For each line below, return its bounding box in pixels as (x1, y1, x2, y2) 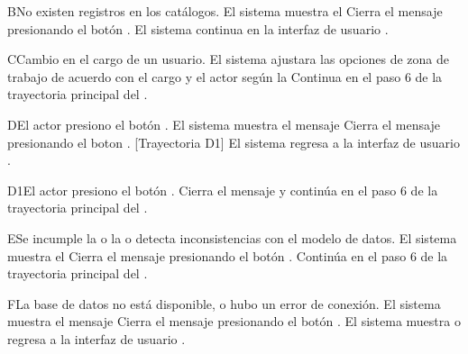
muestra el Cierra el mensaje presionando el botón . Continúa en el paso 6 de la (7, 246, 448, 265)
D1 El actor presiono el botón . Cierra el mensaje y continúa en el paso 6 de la (7, 180, 438, 199)
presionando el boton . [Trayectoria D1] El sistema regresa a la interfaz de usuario (7, 132, 460, 151)
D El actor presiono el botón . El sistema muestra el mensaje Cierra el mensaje (7, 114, 440, 133)
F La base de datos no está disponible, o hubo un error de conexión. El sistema (7, 294, 441, 313)
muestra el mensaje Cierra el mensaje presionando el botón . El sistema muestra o (7, 312, 461, 331)
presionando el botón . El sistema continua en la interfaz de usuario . (7, 19, 389, 38)
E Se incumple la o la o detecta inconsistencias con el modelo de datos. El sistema (7, 228, 457, 247)
